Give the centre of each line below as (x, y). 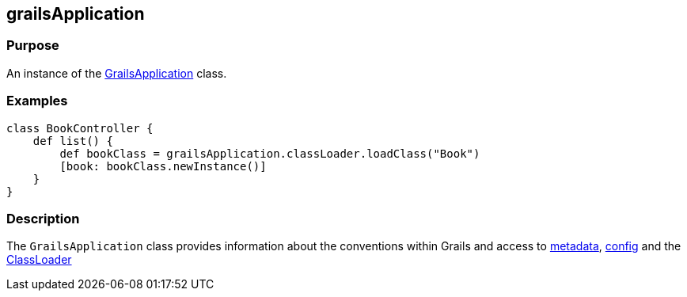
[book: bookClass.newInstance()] (163, 166)
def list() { (73, 141)
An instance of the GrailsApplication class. (117, 73)
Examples (37, 101)
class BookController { (80, 128)
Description (43, 218)
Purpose (33, 46)
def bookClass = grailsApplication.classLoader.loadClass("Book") (270, 153)
